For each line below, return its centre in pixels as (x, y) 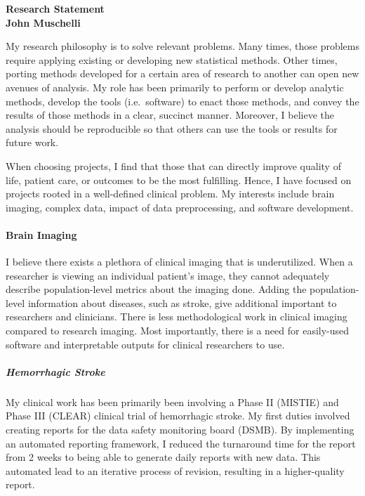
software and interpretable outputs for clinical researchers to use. (145, 344)
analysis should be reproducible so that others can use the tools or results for (172, 128)
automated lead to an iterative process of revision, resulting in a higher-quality (175, 470)
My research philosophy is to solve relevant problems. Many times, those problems (182, 46)
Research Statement (55, 8)
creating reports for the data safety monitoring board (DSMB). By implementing (180, 430)
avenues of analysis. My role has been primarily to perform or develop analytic (175, 87)
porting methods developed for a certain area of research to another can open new (182, 73)
